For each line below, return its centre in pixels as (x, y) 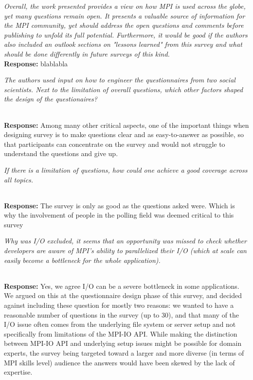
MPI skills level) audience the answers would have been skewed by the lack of (119, 362)
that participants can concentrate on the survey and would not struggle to (115, 144)
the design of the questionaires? (51, 99)
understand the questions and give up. (61, 153)
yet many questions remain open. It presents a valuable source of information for (125, 15)
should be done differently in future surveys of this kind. (87, 53)
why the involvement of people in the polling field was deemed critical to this (119, 215)
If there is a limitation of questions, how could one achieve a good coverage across (126, 170)
